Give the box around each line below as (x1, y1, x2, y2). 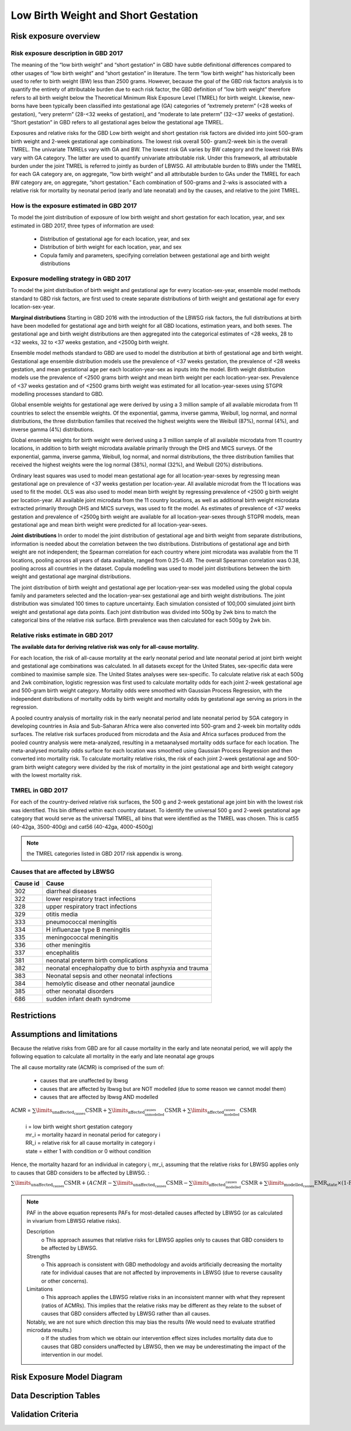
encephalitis (46, 949, 80, 957)
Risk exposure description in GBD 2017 (11, 49, 123, 57)
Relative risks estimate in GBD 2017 (11, 631, 113, 639)
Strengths (26, 1253, 50, 1260)
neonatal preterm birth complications (46, 957, 148, 965)
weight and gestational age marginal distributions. (11, 573, 132, 580)
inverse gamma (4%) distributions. (11, 426, 95, 433)
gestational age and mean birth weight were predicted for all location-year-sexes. (11, 521, 208, 528)
